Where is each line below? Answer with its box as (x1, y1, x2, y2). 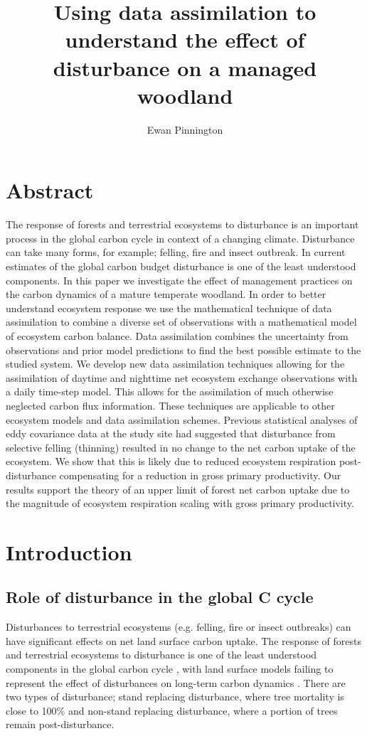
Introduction (6, 537, 132, 566)
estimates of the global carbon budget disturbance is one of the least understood (6, 259, 356, 273)
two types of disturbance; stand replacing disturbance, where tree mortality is (6, 689, 344, 704)
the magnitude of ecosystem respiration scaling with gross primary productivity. (6, 496, 354, 511)
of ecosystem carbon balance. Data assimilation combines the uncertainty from (6, 328, 349, 343)
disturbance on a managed (53, 53, 317, 82)
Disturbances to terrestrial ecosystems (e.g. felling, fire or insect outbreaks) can (6, 619, 351, 634)
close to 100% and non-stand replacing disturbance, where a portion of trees (6, 703, 338, 718)
